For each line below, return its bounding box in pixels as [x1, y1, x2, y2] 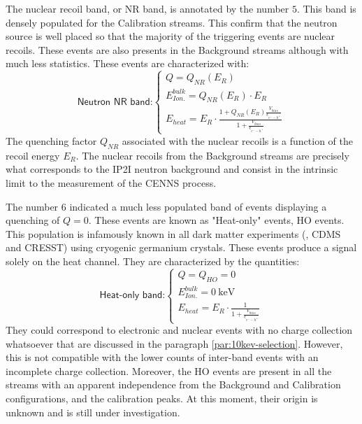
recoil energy [6, 148, 60, 162]
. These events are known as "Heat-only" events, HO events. [88, 213, 345, 227]
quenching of [6, 213, 60, 227]
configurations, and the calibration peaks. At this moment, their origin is [6, 391, 318, 405]
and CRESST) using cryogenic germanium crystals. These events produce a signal [6, 240, 357, 255]
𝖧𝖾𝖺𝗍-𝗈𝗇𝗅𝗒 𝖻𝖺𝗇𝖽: [99, 290, 166, 301]
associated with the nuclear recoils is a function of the [122, 133, 353, 148]
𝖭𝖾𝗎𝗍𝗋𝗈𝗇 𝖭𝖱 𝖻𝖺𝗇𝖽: [77, 97, 153, 107]
